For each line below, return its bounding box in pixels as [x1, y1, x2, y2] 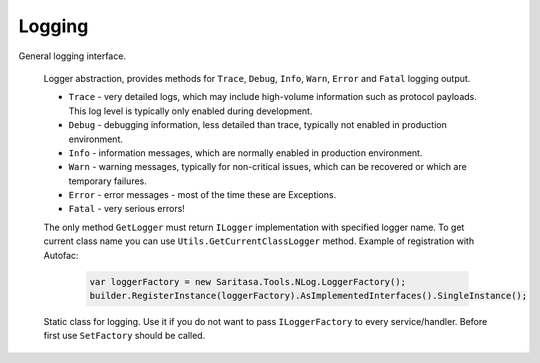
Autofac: [43, 249, 79, 261]
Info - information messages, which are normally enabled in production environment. [68, 146, 423, 159]
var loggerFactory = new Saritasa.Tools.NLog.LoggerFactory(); [89, 276, 407, 287]
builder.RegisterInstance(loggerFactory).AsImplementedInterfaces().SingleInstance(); [89, 290, 528, 301]
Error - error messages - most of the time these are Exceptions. [68, 189, 337, 201]
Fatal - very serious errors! [68, 203, 185, 215]
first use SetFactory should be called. [43, 330, 206, 342]
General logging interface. [18, 50, 127, 62]
